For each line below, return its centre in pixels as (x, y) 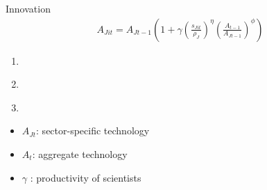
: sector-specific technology (93, 130)
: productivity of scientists (86, 177)
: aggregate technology (80, 154)
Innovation (28, 8)
